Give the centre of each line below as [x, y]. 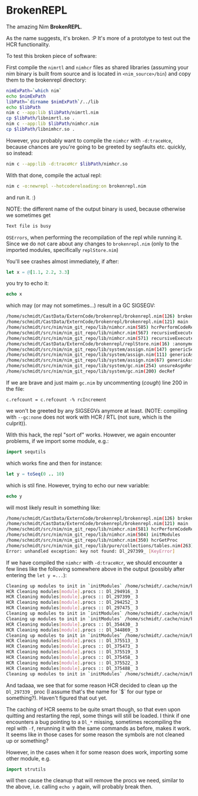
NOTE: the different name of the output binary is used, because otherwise [96, 209]
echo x [14, 294]
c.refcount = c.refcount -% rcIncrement [57, 400]
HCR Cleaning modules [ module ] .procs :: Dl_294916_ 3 [72, 591]
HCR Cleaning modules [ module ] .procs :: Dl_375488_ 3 [72, 668]
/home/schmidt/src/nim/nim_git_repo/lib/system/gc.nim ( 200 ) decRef [91, 371]
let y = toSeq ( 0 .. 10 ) [35, 474]
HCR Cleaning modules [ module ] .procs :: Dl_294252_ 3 [72, 603]
